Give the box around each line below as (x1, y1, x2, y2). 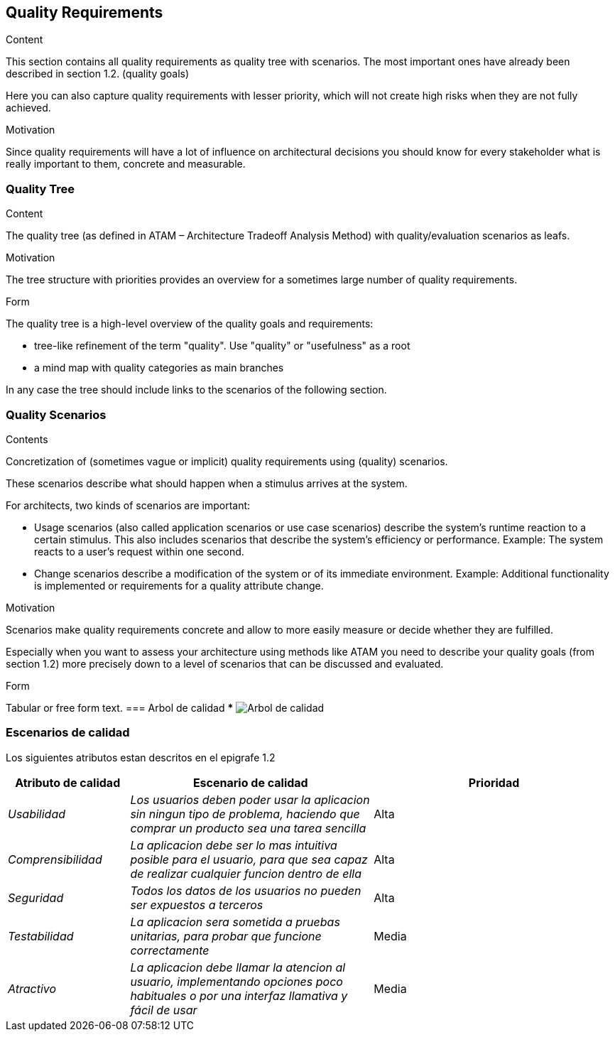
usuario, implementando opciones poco (130, 974, 343, 989)
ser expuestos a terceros (130, 897, 263, 912)
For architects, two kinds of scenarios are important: (6, 499, 251, 511)
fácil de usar (130, 1002, 197, 1017)
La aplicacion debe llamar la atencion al (130, 960, 346, 974)
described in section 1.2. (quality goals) (6, 67, 190, 80)
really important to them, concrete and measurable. (6, 158, 246, 170)
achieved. (6, 102, 51, 114)
